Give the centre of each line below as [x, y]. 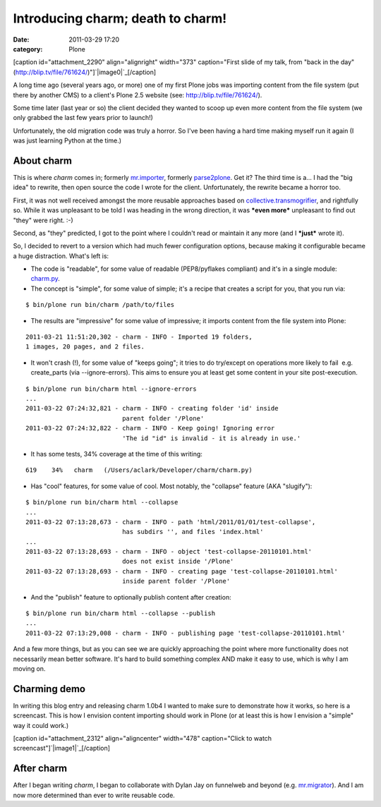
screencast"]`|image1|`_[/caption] [62, 748]
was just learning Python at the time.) [67, 140]
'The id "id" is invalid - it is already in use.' [212, 438]
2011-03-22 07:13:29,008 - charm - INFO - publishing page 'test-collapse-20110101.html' [186, 633]
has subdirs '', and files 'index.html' [193, 532]
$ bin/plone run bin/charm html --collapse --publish [120, 613]
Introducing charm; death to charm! [120, 18]
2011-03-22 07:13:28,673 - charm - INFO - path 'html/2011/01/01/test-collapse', [171, 522]
